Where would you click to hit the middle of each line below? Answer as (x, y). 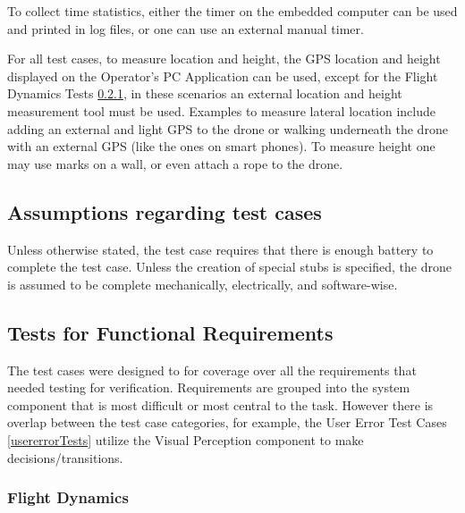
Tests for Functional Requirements (170, 332)
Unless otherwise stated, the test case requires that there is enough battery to (220, 249)
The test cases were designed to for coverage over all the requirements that (212, 370)
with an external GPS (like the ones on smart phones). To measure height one (221, 146)
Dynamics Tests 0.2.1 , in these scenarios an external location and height (205, 93)
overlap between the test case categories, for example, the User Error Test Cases (227, 422)
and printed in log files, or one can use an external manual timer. (186, 28)
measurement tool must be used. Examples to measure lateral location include (221, 110)
